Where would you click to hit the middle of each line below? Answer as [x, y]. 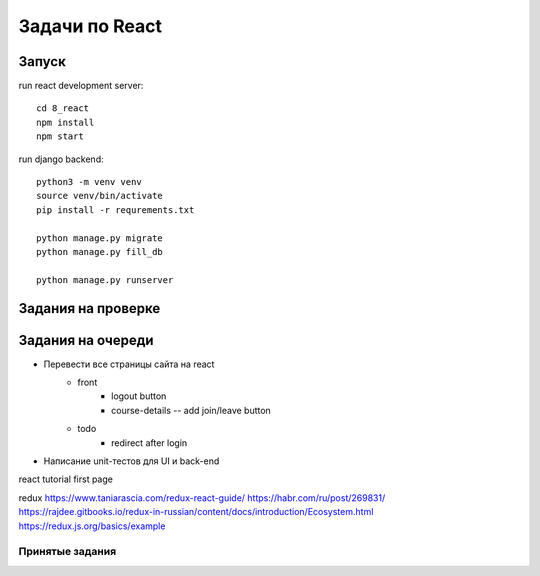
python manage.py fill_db [100, 251]
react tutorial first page [66, 479]
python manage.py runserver [105, 279]
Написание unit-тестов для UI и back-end [131, 461]
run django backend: [61, 159]
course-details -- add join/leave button [191, 410]
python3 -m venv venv [89, 182]
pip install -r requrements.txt [115, 209]
